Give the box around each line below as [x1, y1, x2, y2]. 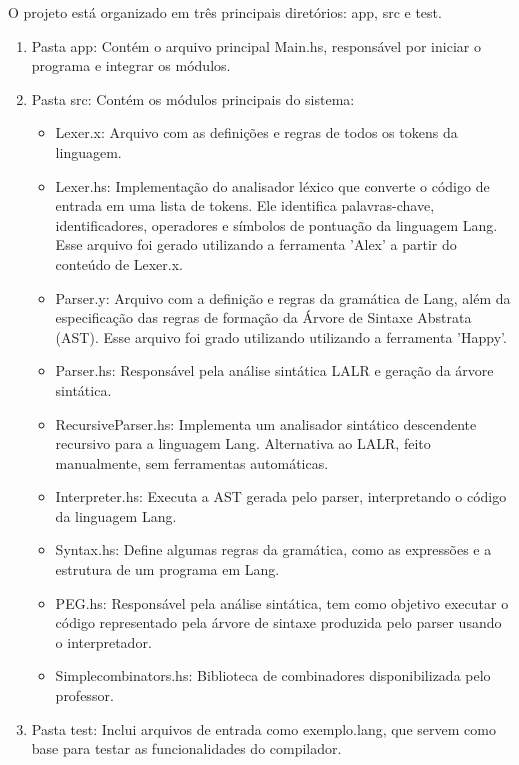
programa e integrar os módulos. [31, 55, 231, 76]
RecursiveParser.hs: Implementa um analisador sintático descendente [55, 413, 477, 434]
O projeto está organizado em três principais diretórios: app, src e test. [8, 2, 442, 22]
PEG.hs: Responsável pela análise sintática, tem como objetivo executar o [55, 592, 509, 613]
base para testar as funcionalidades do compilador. [31, 738, 342, 759]
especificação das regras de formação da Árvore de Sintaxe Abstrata [55, 307, 472, 328]
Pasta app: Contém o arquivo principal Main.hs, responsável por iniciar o [31, 35, 481, 56]
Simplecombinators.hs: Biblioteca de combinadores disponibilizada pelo [55, 665, 491, 686]
